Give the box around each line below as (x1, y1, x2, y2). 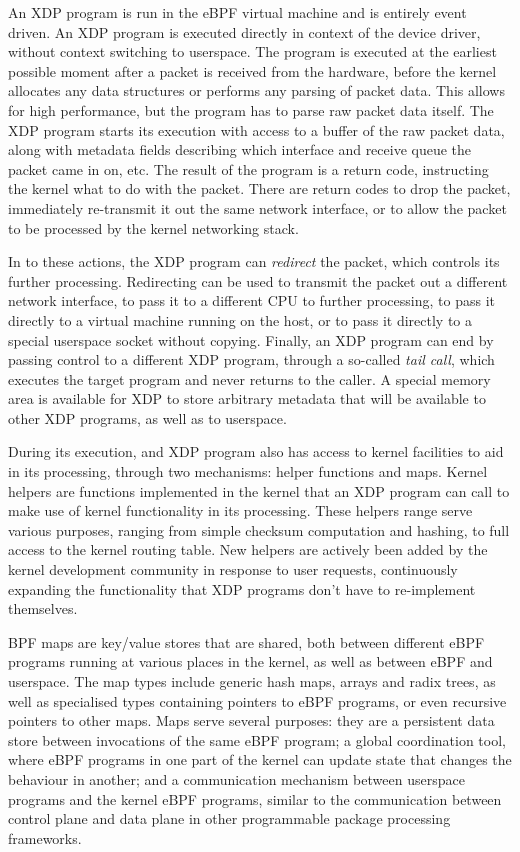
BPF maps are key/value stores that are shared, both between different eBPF (8, 631, 485, 652)
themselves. (8, 598, 78, 619)
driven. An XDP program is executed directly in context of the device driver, (8, 21, 481, 42)
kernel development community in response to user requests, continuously (8, 559, 458, 580)
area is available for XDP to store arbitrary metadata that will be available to (8, 388, 486, 409)
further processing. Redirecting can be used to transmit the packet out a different (8, 270, 508, 291)
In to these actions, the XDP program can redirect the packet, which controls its (8, 251, 500, 272)
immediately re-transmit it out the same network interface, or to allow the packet (8, 197, 507, 218)
